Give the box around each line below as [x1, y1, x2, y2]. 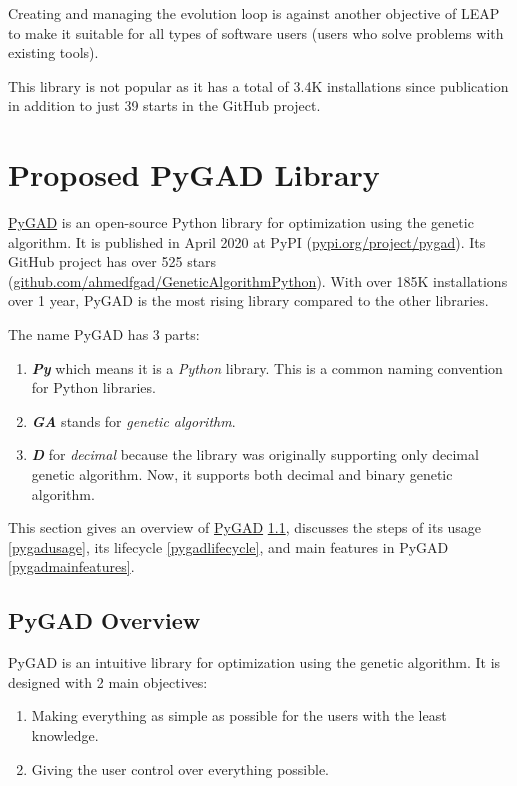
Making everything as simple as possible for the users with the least [31, 705, 447, 726]
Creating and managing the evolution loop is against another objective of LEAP [8, 3, 500, 23]
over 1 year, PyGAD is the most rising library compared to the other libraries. [8, 290, 489, 311]
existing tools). [8, 42, 99, 63]
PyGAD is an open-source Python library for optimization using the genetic [8, 212, 474, 233]
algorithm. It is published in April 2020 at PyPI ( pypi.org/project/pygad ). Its [8, 231, 486, 252]
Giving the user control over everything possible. [31, 758, 330, 779]
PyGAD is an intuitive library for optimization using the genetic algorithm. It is [8, 652, 501, 673]
